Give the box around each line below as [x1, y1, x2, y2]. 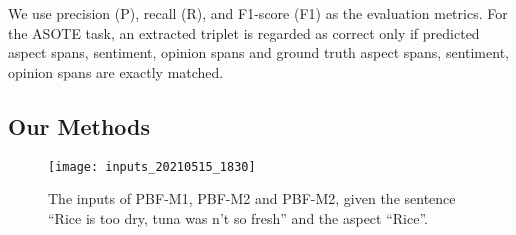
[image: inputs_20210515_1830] [48, 159, 256, 174]
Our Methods [8, 110, 151, 141]
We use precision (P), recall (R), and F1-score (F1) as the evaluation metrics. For [8, 3, 508, 23]
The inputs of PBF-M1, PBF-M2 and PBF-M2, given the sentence [48, 188, 456, 209]
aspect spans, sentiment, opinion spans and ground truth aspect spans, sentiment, [8, 42, 509, 63]
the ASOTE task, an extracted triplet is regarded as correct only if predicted [8, 22, 480, 43]
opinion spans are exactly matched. [8, 61, 224, 82]
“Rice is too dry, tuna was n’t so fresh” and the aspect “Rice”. [48, 207, 428, 228]
